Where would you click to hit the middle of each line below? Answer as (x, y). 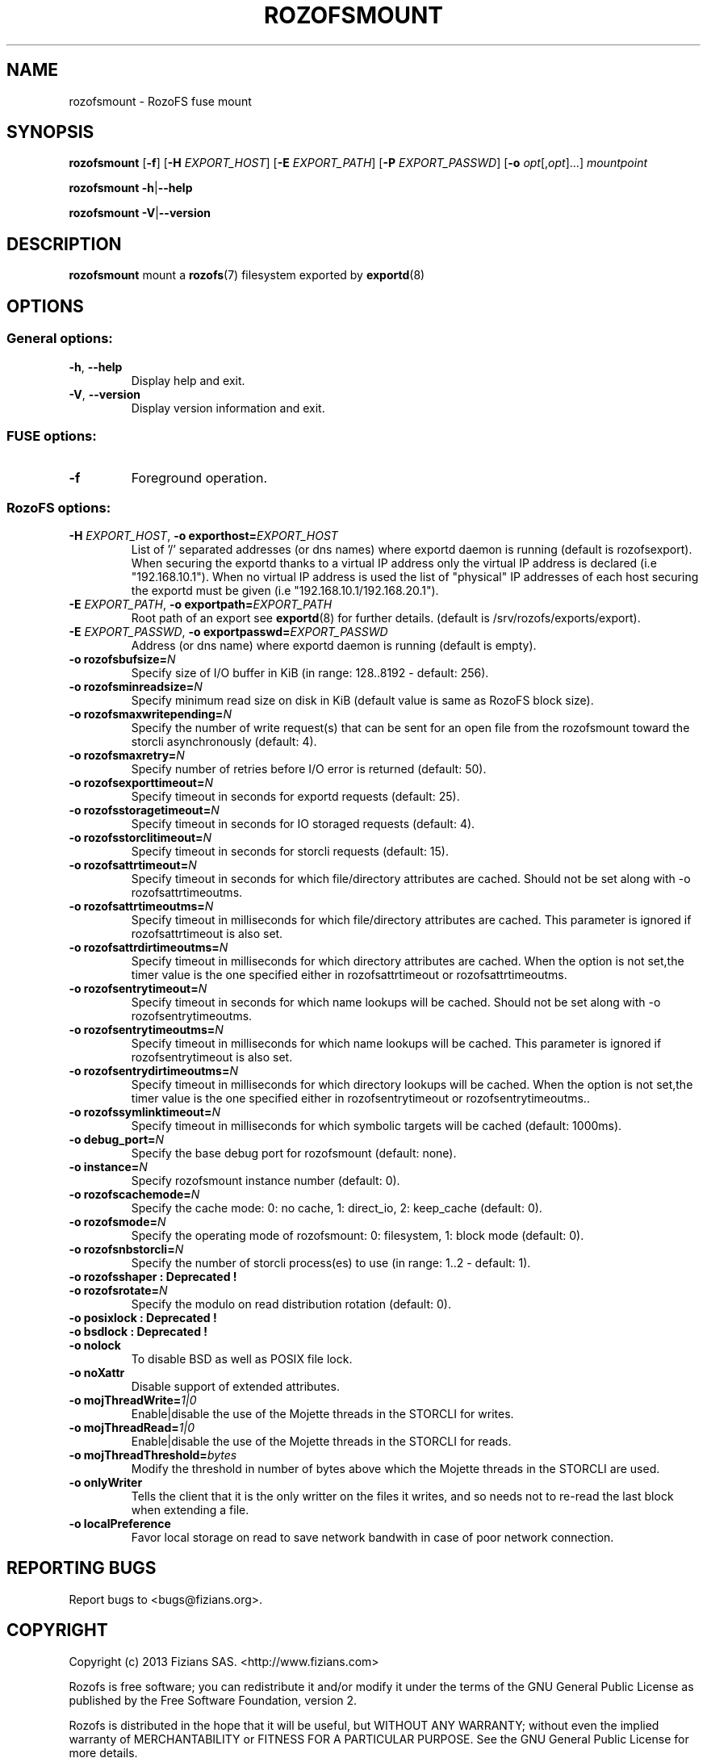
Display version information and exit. (228, 408)
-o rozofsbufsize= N (122, 659)
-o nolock (95, 1345)
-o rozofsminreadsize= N (136, 686)
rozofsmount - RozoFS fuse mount (160, 101)
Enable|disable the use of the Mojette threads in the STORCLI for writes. (322, 1414)
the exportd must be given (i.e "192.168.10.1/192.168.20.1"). (285, 590)
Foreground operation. (199, 478)
